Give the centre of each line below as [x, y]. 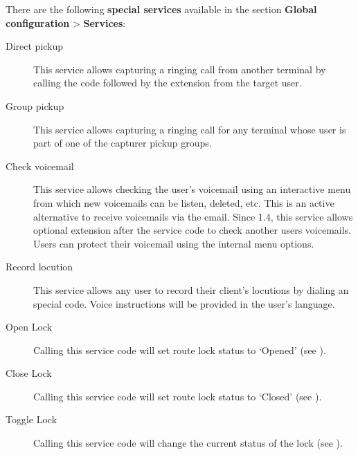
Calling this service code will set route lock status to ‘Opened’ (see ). [180, 350]
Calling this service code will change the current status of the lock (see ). [188, 443]
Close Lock [29, 373]
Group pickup [35, 105]
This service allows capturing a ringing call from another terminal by [180, 69]
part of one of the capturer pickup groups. [123, 143]
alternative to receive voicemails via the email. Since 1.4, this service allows [193, 216]
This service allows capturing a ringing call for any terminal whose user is [190, 129]
